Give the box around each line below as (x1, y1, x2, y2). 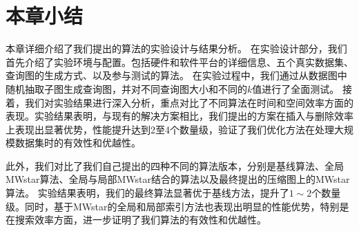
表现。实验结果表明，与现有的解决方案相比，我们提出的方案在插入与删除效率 (6, 109, 353, 123)
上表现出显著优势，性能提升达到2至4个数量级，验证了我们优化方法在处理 (6, 122, 334, 136)
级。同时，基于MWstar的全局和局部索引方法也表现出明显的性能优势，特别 (6, 199, 340, 213)
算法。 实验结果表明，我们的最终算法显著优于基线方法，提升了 (6, 186, 289, 200)
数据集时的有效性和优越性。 (14, 135, 141, 150)
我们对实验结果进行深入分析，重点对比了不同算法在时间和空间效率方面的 (24, 95, 353, 109)
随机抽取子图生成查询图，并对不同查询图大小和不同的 (6, 81, 247, 96)
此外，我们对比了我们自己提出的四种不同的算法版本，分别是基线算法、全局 (6, 158, 344, 173)
